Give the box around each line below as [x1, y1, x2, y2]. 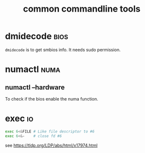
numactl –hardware [5, 83, 65, 91]
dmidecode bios [5, 31, 69, 42]
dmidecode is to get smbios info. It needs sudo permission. [5, 47, 121, 52]
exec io [5, 113, 34, 124]
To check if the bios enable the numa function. [5, 96, 98, 102]
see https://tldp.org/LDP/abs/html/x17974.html [5, 142, 98, 148]
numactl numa [5, 64, 61, 75]
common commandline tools [23, 3, 141, 15]
